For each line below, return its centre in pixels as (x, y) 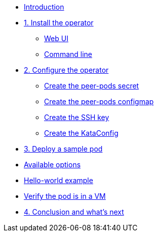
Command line (68, 54)
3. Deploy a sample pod (63, 149)
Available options (52, 165)
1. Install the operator (59, 23)
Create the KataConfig (81, 133)
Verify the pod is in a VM (65, 196)
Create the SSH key (77, 117)
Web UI (56, 38)
